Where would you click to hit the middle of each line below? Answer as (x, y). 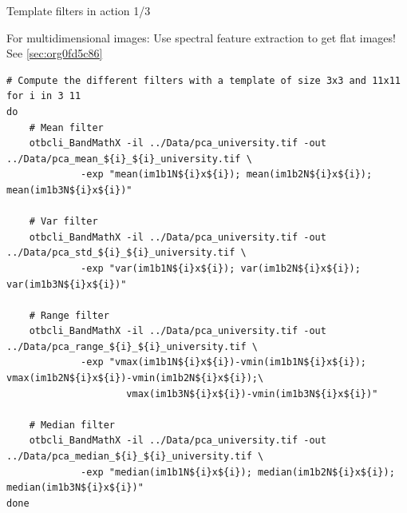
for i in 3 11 (44, 96)
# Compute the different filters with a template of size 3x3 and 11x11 (203, 80)
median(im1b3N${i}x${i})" (75, 488)
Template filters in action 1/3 (79, 10)
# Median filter (72, 425)
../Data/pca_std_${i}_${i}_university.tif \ (126, 253)
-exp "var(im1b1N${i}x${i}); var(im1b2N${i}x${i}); (221, 268)
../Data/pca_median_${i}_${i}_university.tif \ (135, 457)
